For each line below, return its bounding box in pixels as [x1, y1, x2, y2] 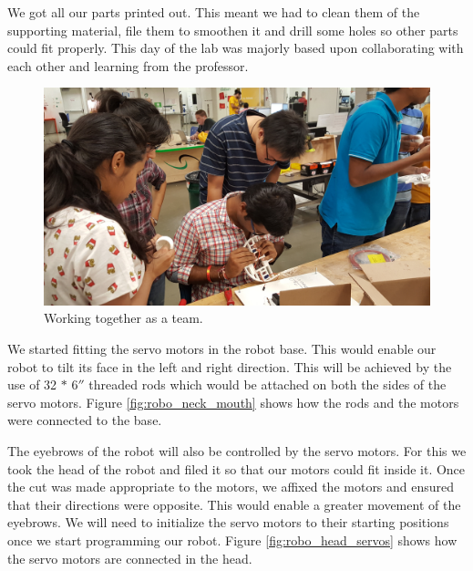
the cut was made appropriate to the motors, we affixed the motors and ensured [7, 477, 455, 496]
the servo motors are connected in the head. [7, 548, 252, 567]
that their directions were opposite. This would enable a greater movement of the [7, 494, 461, 514]
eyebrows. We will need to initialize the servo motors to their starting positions [7, 513, 449, 532]
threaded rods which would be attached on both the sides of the [88, 375, 447, 394]
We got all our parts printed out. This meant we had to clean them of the [7, 3, 420, 21]
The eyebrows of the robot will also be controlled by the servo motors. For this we [7, 441, 467, 461]
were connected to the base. [7, 410, 162, 430]
